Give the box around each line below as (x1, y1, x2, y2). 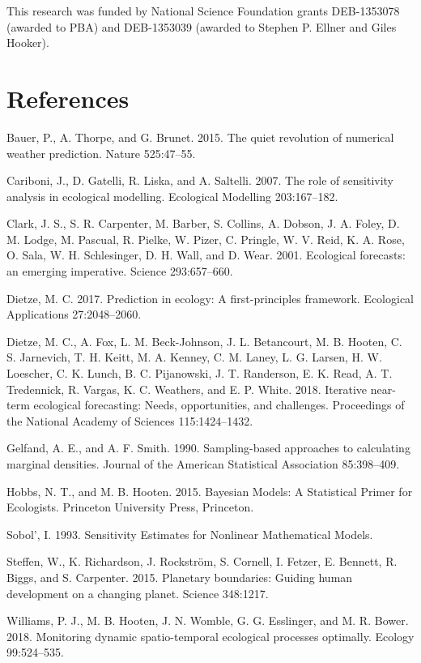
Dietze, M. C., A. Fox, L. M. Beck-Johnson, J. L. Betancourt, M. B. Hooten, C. (6, 332, 402, 349)
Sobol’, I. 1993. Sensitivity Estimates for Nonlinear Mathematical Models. (6, 525, 373, 542)
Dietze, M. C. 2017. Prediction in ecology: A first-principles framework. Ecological (6, 289, 414, 306)
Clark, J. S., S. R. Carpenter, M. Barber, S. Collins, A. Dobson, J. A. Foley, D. (6, 215, 400, 232)
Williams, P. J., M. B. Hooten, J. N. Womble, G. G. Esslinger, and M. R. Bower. (6, 612, 409, 629)
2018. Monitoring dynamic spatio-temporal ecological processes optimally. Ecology (6, 627, 415, 644)
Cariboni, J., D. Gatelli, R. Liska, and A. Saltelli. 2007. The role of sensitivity (6, 172, 394, 189)
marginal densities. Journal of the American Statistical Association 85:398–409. (6, 456, 400, 472)
